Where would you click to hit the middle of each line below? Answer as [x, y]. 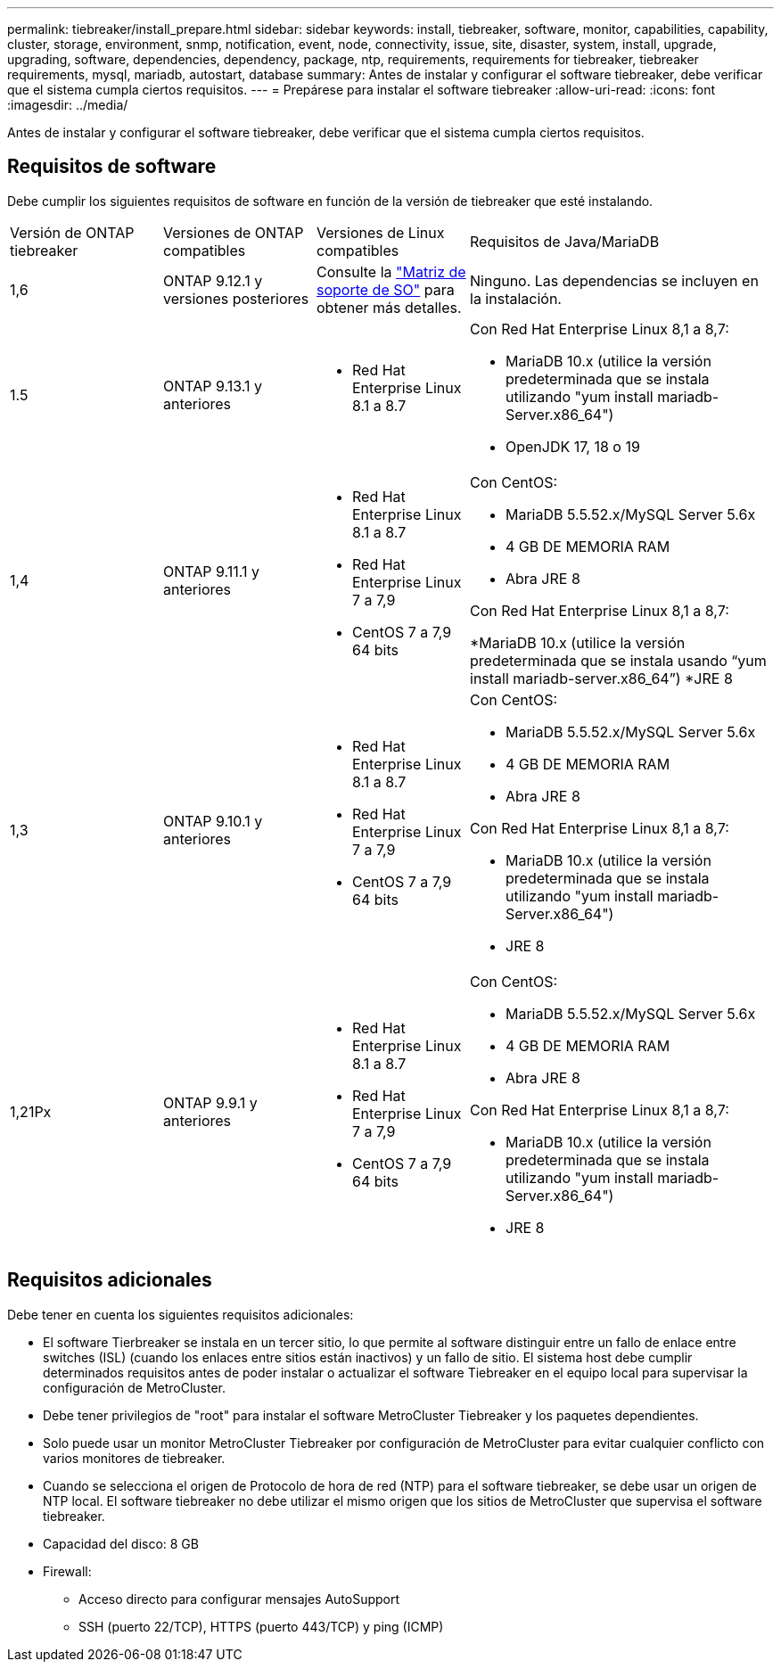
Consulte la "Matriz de [391, 271]
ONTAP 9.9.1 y [210, 1102]
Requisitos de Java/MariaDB [565, 241]
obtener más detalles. [389, 307]
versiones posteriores [236, 298]
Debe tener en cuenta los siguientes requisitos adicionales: [181, 1314]
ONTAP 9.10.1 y [213, 821]
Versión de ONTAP [72, 232]
